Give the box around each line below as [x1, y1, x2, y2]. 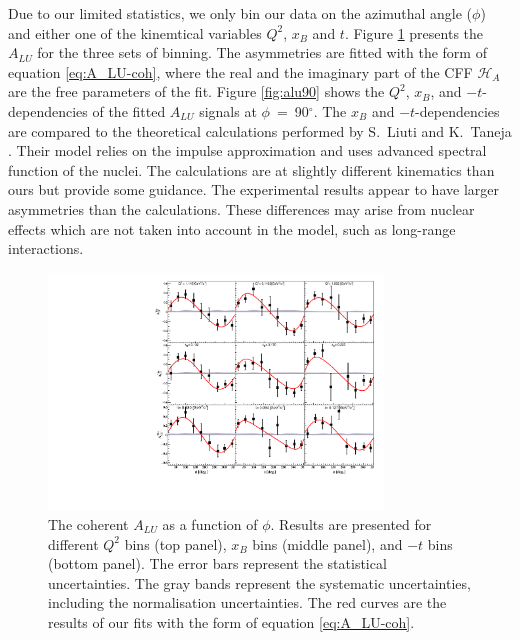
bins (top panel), [124, 533, 227, 554]
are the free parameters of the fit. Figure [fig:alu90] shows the [8, 81, 385, 102]
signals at [199, 100, 257, 121]
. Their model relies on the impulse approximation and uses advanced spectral [8, 140, 487, 161]
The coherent [48, 514, 129, 535]
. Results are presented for [270, 514, 432, 535]
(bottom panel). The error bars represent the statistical [48, 553, 387, 574]
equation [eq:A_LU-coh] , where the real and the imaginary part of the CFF [8, 61, 473, 82]
